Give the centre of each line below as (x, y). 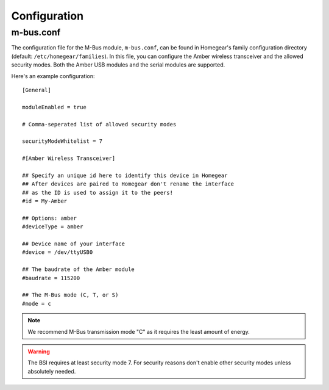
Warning (39, 352)
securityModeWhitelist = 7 (62, 141)
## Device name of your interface (73, 244)
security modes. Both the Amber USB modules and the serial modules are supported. (118, 65)
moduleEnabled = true (54, 107)
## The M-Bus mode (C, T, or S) (70, 295)
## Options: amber (50, 218)
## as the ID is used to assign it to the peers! (98, 193)
